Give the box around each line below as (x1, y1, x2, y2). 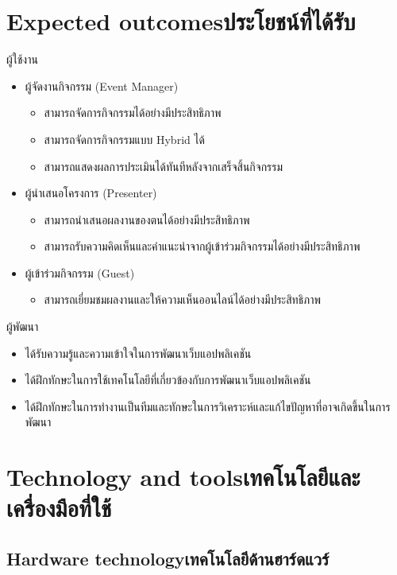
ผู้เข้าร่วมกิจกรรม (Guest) (25, 264, 135, 281)
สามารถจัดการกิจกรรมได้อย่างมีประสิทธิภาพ (44, 104, 222, 121)
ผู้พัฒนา (6, 318, 39, 335)
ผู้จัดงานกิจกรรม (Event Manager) (25, 77, 179, 94)
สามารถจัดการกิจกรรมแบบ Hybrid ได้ (44, 130, 205, 147)
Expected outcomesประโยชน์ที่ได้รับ (6, 5, 356, 37)
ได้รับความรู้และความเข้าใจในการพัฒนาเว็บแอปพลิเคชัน (25, 344, 252, 361)
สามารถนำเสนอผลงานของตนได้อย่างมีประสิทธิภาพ (44, 211, 250, 227)
